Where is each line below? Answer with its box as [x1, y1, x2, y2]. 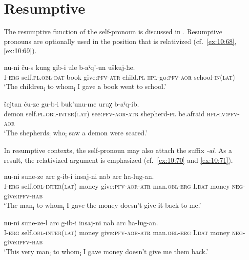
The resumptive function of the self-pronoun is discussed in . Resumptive [4, 26, 222, 37]
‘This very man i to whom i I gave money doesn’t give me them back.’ [4, 246, 208, 258]
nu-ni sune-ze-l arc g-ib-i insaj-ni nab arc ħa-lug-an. [4, 217, 158, 228]
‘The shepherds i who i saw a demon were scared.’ [4, 128, 147, 139]
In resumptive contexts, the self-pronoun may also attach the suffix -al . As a [4, 145, 232, 155]
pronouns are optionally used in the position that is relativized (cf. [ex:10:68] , [4, 36, 237, 46]
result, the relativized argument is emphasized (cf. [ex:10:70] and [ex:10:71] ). [4, 154, 233, 165]
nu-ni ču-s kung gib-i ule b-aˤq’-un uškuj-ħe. [4, 62, 135, 72]
